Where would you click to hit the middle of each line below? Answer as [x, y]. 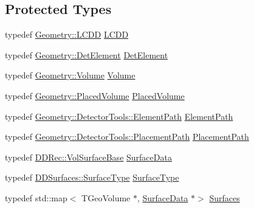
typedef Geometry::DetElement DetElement [87, 54]
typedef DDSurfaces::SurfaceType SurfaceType [92, 177]
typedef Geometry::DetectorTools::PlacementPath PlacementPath [127, 137]
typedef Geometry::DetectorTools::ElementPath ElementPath [119, 116]
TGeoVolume [106, 197]
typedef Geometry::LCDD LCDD [67, 34]
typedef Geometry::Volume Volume [70, 75]
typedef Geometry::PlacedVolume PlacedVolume [95, 95]
